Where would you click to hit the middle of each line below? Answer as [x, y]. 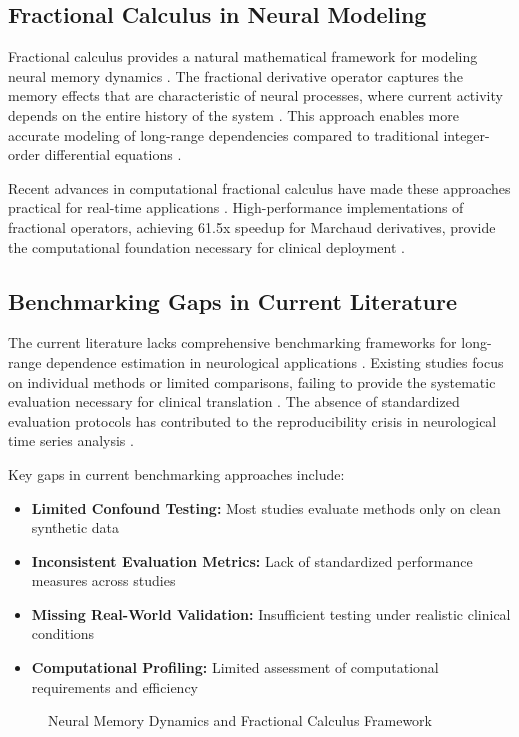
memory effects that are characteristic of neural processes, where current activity [255, 95]
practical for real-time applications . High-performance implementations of [236, 207]
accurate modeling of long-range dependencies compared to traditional [223, 134]
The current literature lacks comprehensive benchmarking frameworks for [232, 342]
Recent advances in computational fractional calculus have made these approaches [259, 187]
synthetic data [75, 527]
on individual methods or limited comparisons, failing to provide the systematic [252, 381]
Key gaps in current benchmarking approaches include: [176, 473]
